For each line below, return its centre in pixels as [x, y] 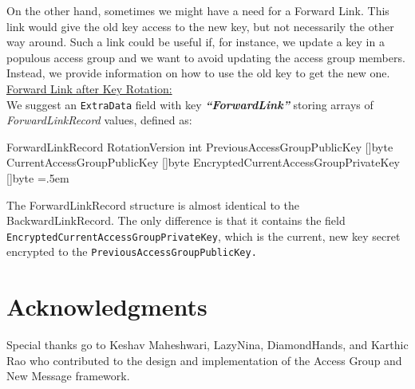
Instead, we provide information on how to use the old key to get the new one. [198, 73]
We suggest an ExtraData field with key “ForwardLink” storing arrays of [190, 104]
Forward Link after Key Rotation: [89, 88]
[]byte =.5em [38, 178]
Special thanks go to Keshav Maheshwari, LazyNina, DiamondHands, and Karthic [207, 345]
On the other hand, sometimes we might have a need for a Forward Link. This [198, 10]
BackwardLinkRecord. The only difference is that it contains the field [176, 220]
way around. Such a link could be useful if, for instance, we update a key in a [196, 42]
